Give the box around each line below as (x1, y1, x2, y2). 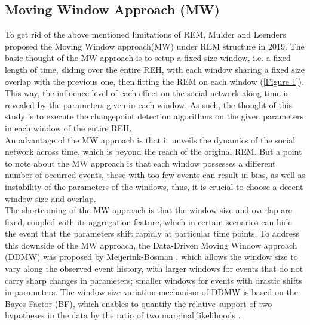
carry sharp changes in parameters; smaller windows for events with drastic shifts (5, 274, 302, 286)
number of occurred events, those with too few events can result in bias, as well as (5, 168, 306, 181)
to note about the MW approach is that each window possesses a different (5, 157, 276, 169)
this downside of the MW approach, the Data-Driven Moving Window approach (5, 238, 297, 251)
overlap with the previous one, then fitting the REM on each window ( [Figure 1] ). (5, 75, 304, 87)
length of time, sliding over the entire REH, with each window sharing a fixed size (5, 63, 305, 75)
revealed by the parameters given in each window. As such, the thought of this (5, 98, 293, 111)
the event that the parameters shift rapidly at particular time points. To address (5, 227, 299, 240)
